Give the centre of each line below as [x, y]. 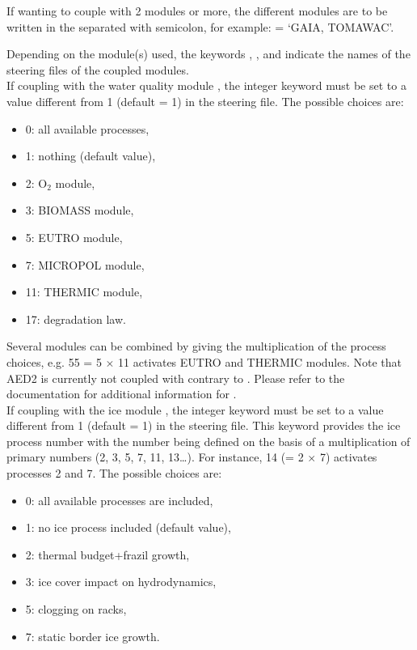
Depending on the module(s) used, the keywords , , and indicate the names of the [208, 54]
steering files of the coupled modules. [98, 69]
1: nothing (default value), [91, 156]
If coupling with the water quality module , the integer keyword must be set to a [206, 85]
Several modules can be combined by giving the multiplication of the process [196, 346]
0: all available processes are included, [119, 500]
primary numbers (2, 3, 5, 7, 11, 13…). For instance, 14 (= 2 [155, 457]
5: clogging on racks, [76, 609]
